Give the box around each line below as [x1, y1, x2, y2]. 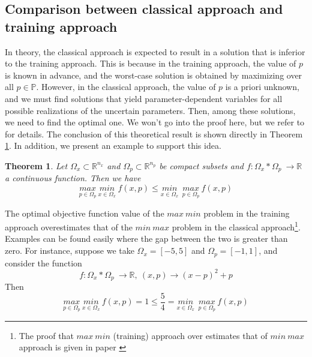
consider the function [5, 256, 82, 269]
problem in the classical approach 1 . [172, 219, 301, 233]
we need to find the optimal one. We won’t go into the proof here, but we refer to [5, 116, 305, 128]
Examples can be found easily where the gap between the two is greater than [5, 232, 288, 245]
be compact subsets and [159, 159, 244, 172]
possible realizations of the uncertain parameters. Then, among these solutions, [5, 104, 296, 116]
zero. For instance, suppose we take [5, 244, 134, 257]
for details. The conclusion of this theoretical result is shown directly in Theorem [5, 127, 303, 140]
